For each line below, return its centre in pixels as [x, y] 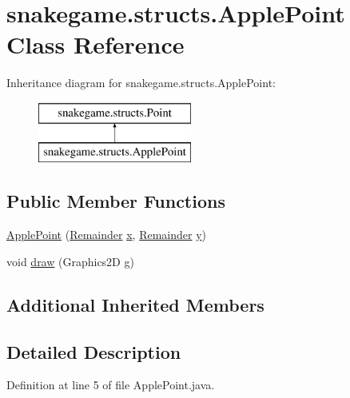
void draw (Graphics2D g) [70, 261]
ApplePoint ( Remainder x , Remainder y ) [107, 235]
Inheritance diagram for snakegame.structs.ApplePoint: [141, 83]
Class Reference [95, 44]
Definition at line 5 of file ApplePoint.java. [111, 385]
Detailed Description [94, 351]
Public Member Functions [116, 201]
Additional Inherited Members [135, 304]
